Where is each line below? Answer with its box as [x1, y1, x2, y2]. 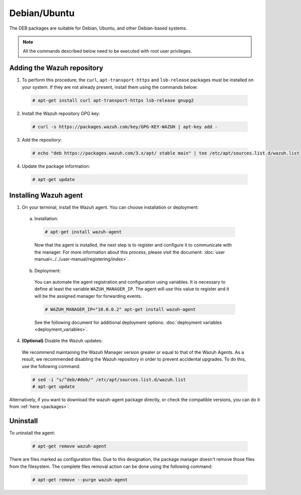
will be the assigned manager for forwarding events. [34, 293, 142, 299]
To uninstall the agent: [9, 430, 55, 436]
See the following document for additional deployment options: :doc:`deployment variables [34, 319, 222, 325]
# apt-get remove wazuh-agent [32, 443, 107, 449]
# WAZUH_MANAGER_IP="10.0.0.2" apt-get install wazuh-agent [45, 306, 196, 312]
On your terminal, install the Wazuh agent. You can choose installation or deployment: [22, 204, 199, 210]
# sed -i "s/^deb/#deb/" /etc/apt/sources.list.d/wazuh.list [32, 377, 186, 383]
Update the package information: [22, 163, 90, 169]
